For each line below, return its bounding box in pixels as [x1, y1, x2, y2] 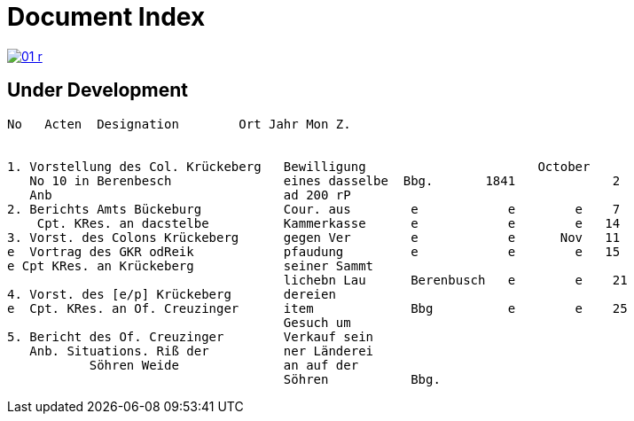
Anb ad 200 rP [29, 187, 351, 202]
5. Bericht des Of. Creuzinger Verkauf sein [7, 329, 374, 344]
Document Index [7, 2, 206, 32]
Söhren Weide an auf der [89, 357, 359, 372]
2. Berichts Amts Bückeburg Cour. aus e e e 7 [7, 201, 621, 216]
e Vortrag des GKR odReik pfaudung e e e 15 [7, 244, 621, 259]
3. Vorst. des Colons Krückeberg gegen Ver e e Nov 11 [7, 230, 621, 245]
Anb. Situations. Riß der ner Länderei [29, 343, 374, 358]
